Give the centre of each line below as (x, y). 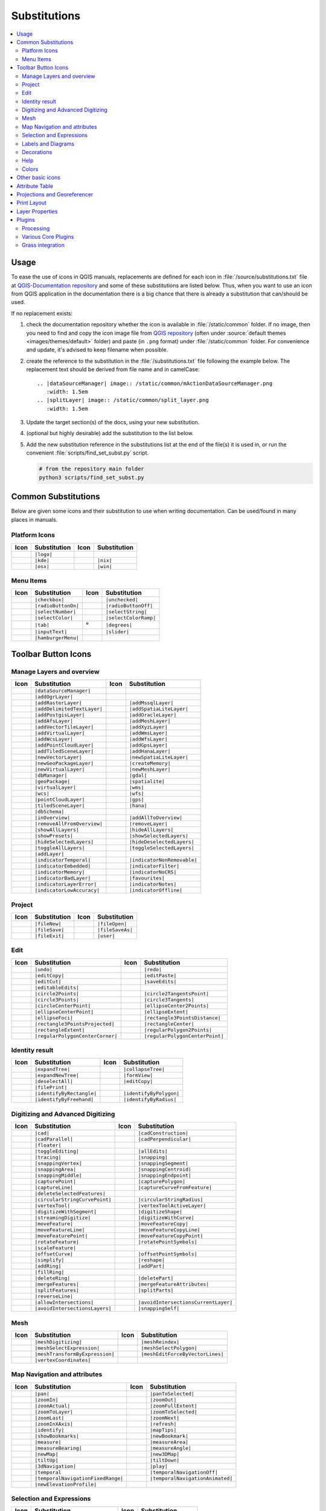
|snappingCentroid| (165, 1170)
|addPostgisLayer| (59, 715)
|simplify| (49, 1260)
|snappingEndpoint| (165, 1176)
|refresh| (163, 1424)
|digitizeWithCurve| (166, 1218)
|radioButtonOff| (129, 606)
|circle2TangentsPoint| (177, 993)
